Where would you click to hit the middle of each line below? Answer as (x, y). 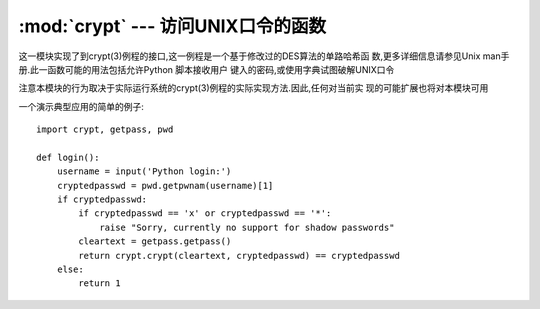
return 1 (99, 283)
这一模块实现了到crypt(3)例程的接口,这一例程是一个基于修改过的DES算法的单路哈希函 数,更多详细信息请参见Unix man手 (264, 56)
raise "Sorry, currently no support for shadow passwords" (247, 227)
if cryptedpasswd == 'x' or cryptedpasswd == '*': (205, 213)
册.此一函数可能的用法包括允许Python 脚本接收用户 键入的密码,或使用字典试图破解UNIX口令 (206, 69)
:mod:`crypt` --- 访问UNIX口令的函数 (172, 26)
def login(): (68, 157)
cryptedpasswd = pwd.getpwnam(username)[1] (165, 185)
